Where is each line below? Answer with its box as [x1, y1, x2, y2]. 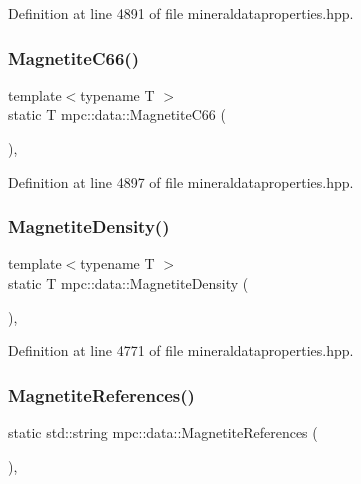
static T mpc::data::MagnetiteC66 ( [8, 104, 226, 125]
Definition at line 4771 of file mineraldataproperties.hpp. [8, 340, 354, 361]
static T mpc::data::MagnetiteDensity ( [8, 273, 249, 293]
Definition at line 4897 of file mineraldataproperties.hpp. [8, 171, 354, 192]
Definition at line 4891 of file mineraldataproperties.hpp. [8, 3, 354, 23]
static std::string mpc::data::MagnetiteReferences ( [8, 422, 318, 442]
